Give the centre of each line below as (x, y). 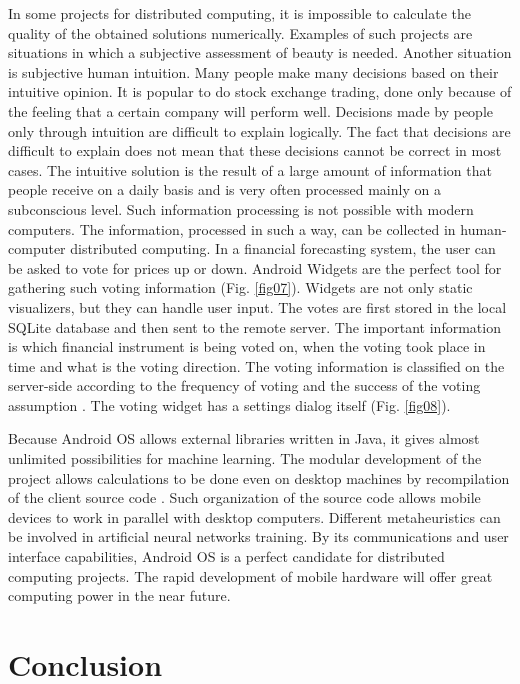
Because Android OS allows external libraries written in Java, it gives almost (244, 438)
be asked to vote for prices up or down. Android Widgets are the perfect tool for (255, 267)
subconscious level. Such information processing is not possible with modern (241, 208)
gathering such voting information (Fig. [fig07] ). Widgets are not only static (240, 287)
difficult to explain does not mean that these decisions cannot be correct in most (255, 150)
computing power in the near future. (119, 595)
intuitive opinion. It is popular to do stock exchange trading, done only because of (260, 91)
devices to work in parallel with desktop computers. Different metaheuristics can (254, 516)
